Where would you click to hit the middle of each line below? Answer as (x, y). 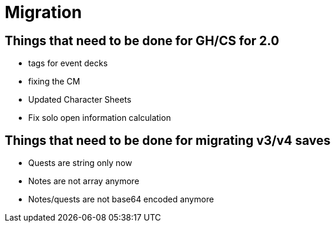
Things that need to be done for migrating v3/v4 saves (168, 140)
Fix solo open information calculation (100, 118)
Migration (43, 12)
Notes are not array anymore (84, 181)
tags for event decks (68, 63)
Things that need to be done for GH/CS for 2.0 (142, 40)
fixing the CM (54, 82)
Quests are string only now (80, 163)
